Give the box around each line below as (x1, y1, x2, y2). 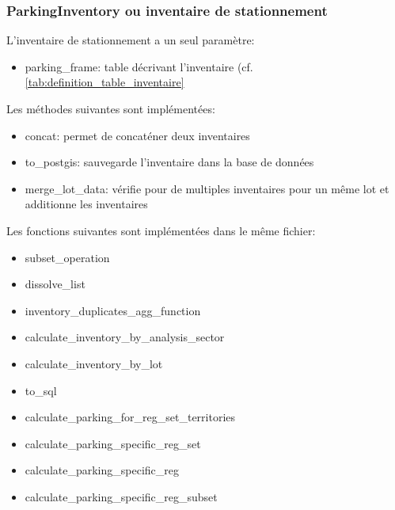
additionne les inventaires (25, 196, 148, 212)
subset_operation (25, 249, 110, 265)
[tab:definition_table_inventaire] (25, 74, 184, 90)
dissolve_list (25, 276, 85, 292)
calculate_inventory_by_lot (25, 355, 163, 371)
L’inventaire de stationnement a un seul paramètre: (6, 32, 255, 48)
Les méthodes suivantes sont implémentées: (6, 101, 215, 116)
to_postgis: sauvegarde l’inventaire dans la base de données (25, 154, 314, 170)
